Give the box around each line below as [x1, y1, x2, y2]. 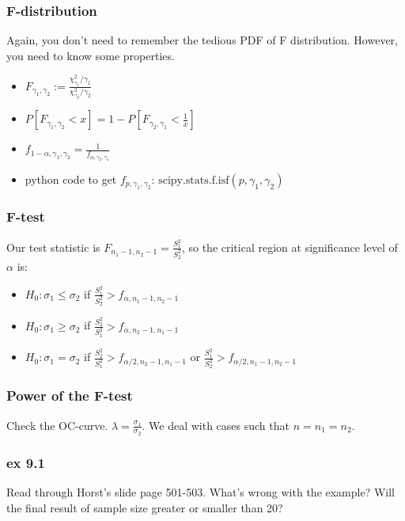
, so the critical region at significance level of [181, 238, 398, 255]
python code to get [25, 170, 117, 187]
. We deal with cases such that [142, 416, 290, 433]
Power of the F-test [6, 386, 133, 405]
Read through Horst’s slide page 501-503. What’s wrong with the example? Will [6, 484, 396, 500]
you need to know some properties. [6, 47, 175, 63]
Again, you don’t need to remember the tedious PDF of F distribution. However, [6, 32, 398, 48]
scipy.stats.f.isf [158, 174, 229, 186]
